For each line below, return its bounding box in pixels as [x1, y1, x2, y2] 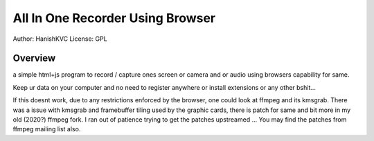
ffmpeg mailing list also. [12, 125, 81, 133]
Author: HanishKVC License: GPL [12, 35, 107, 43]
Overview [12, 53, 56, 64]
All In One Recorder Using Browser [12, 10, 216, 26]
